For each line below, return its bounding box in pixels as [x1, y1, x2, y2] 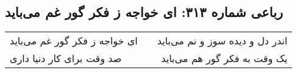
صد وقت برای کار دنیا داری [10, 51, 122, 66]
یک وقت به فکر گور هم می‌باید [161, 51, 288, 66]
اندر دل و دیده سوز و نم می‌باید [157, 33, 288, 48]
